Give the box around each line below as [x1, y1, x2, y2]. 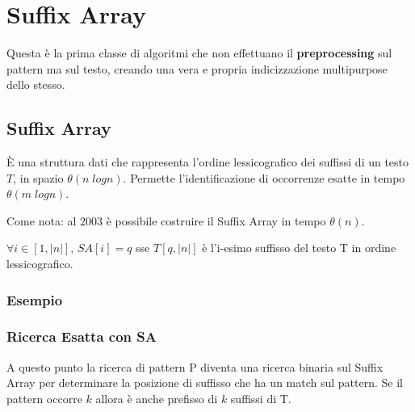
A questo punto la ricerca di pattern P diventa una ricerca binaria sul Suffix [6, 358, 384, 375]
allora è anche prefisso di [95, 389, 218, 406]
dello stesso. [6, 76, 65, 93]
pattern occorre [6, 389, 82, 406]
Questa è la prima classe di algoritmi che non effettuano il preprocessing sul [6, 44, 392, 61]
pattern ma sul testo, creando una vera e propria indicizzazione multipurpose [6, 60, 388, 77]
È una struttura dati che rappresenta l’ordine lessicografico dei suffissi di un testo [6, 153, 409, 170]
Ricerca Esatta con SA [6, 326, 157, 347]
